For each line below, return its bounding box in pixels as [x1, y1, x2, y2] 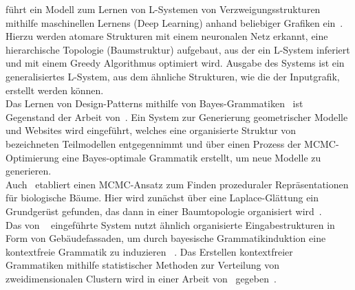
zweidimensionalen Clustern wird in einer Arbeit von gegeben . [6, 271, 277, 285]
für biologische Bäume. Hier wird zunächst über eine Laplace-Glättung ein [6, 190, 319, 205]
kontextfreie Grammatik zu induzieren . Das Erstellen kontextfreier [6, 244, 293, 258]
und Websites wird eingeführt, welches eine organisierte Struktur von [6, 123, 297, 137]
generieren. [6, 164, 52, 178]
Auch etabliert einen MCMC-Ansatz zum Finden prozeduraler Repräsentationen [6, 177, 349, 191]
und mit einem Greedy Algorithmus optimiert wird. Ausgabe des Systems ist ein [6, 56, 345, 70]
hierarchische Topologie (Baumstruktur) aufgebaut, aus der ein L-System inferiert [6, 42, 350, 56]
